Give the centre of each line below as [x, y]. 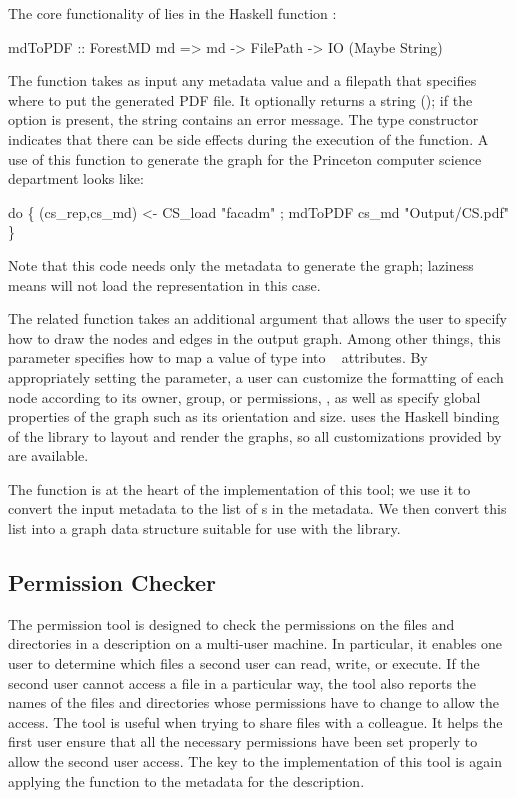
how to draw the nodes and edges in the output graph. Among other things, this [254, 337]
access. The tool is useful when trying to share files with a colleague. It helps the [255, 721]
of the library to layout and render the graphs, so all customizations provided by [255, 435]
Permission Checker [112, 582]
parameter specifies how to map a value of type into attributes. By [218, 357]
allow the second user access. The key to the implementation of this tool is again [255, 761]
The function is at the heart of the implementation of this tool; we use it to [239, 488]
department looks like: [76, 178]
